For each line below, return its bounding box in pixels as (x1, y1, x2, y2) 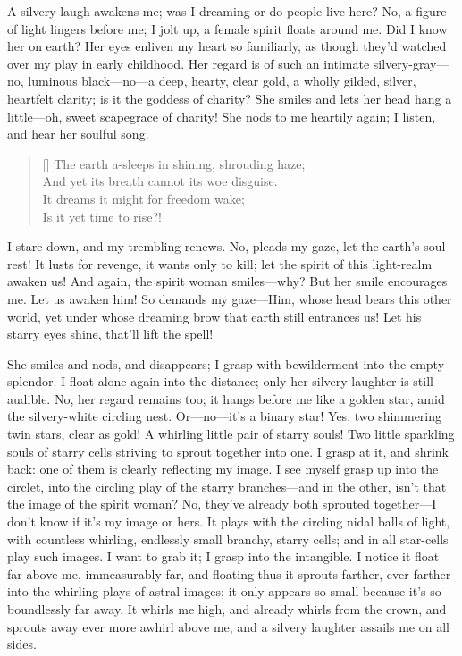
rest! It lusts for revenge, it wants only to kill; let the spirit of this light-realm (7, 254, 433, 273)
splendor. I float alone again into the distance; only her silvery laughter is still (7, 372, 433, 391)
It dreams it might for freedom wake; (42, 189, 245, 207)
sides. (7, 635, 37, 653)
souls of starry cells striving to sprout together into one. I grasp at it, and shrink (7, 442, 449, 460)
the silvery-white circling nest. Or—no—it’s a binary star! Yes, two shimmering (7, 407, 442, 425)
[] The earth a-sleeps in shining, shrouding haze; (42, 154, 306, 172)
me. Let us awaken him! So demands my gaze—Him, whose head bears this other (7, 289, 452, 307)
